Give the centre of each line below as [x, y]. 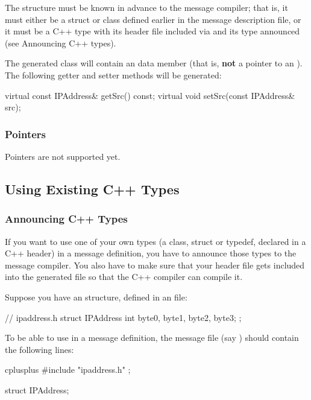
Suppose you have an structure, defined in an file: [96, 297]
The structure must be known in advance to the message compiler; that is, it [146, 7]
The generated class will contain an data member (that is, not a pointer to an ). [154, 63]
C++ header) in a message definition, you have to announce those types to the [151, 253]
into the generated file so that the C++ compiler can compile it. [124, 277]
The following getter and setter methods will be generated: [113, 75]
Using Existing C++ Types [92, 189]
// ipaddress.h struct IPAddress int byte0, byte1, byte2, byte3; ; [123, 317]
